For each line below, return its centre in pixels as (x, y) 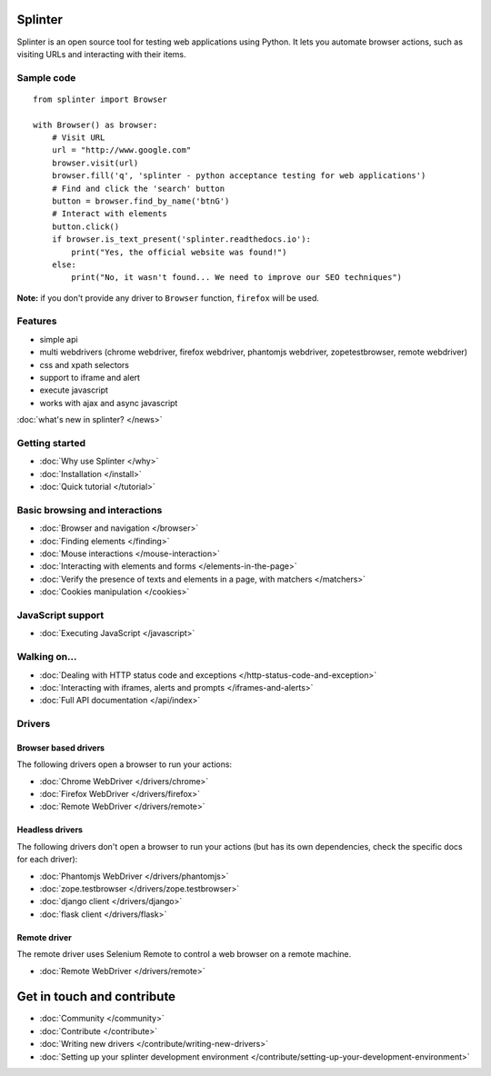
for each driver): (47, 860)
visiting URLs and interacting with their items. (101, 54)
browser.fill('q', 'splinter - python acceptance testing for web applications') (239, 176)
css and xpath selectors (84, 364)
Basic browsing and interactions (90, 510)
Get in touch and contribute (96, 996)
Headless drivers (50, 830)
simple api (59, 339)
